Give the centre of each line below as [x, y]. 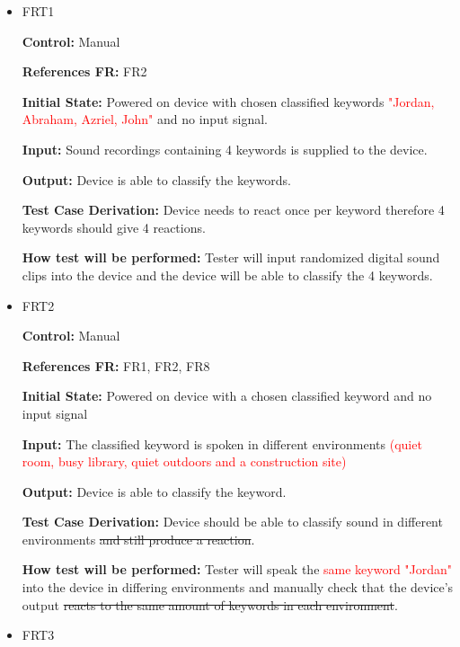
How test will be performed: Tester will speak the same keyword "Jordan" [237, 569]
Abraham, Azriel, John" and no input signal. [145, 119]
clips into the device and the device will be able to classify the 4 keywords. [227, 275]
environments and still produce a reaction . [138, 539]
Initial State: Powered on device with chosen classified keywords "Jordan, [228, 101]
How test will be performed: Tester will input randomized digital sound [231, 257]
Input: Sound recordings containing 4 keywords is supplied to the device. [225, 149]
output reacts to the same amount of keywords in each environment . [210, 604]
